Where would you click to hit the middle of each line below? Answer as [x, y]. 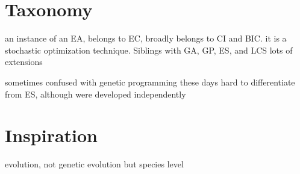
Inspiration [52, 135]
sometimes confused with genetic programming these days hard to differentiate [150, 82]
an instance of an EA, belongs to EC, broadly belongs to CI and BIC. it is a [146, 38]
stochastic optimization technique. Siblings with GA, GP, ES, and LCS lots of [149, 50]
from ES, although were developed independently [95, 94]
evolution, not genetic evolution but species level [94, 164]
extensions [24, 62]
